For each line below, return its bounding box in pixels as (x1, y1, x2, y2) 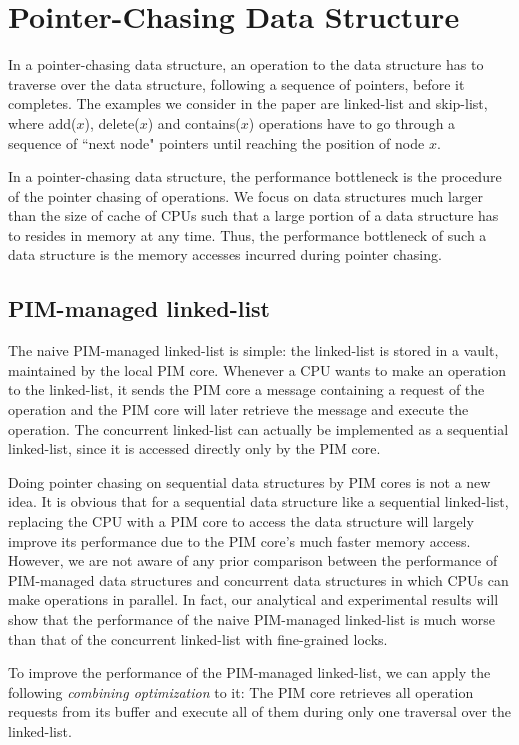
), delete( (84, 112, 140, 133)
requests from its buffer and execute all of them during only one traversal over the (8, 701, 512, 722)
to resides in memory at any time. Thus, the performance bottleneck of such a (8, 224, 487, 245)
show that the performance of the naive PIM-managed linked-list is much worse (8, 608, 496, 629)
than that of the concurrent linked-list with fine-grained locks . (8, 628, 388, 649)
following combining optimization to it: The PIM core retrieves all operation (8, 681, 474, 702)
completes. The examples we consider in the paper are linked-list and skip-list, (8, 93, 488, 114)
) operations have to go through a (248, 112, 456, 133)
